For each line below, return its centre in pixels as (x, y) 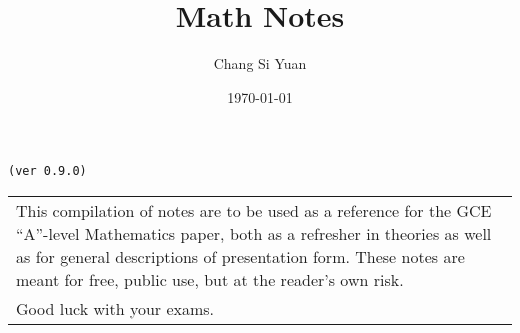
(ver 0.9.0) (47, 171)
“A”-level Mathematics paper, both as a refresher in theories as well (254, 233)
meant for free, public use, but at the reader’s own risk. (210, 279)
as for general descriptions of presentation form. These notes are (240, 256)
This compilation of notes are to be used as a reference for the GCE (254, 210)
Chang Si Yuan (260, 63)
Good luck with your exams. (115, 308)
